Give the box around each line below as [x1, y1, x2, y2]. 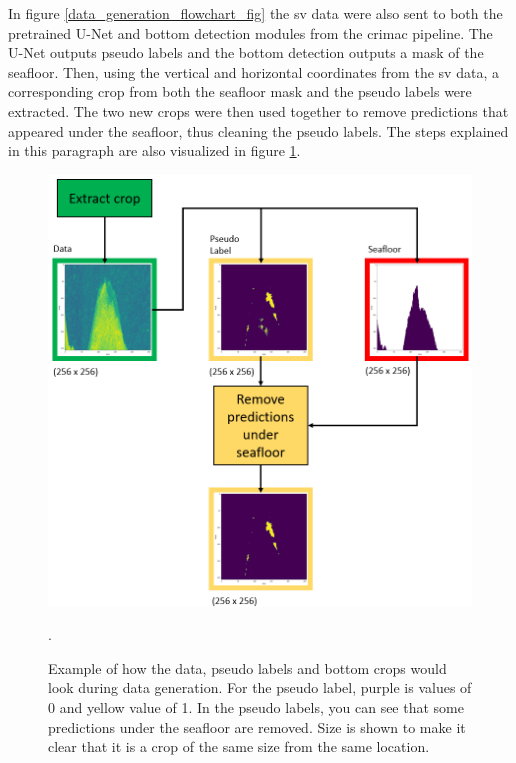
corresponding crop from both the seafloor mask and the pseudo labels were [8, 81, 472, 102]
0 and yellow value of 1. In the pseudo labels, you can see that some [48, 696, 464, 717]
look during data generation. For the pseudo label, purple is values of [48, 677, 472, 698]
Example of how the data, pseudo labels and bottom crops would [48, 657, 447, 678]
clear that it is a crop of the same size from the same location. [48, 736, 430, 757]
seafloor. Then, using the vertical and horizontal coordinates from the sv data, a [8, 61, 499, 82]
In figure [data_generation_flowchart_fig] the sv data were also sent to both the [8, 3, 503, 23]
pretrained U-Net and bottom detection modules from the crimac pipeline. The [8, 22, 493, 43]
